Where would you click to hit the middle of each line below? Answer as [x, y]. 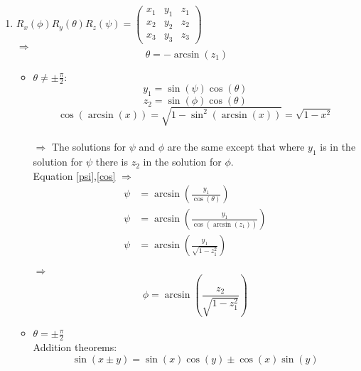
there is [112, 162]
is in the [338, 147]
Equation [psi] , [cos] [74, 175]
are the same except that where [236, 147]
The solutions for [89, 147]
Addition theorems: [75, 347]
